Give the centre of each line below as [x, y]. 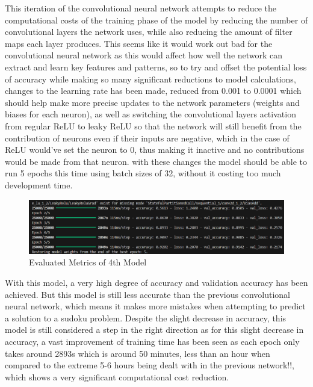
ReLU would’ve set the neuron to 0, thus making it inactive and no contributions [155, 150]
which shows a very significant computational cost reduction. [117, 376]
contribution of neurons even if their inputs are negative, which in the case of [147, 138]
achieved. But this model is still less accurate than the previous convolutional [147, 294]
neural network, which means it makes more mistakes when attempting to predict [155, 306]
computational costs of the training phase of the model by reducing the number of [156, 20]
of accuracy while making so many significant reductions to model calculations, [150, 79]
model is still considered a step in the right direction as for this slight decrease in [154, 330]
